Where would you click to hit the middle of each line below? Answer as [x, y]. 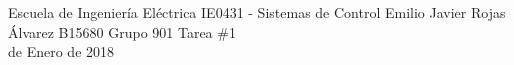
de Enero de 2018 [61, 51]
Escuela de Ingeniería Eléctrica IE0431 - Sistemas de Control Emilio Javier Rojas [257, 12]
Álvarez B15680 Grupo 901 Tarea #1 [122, 31]
